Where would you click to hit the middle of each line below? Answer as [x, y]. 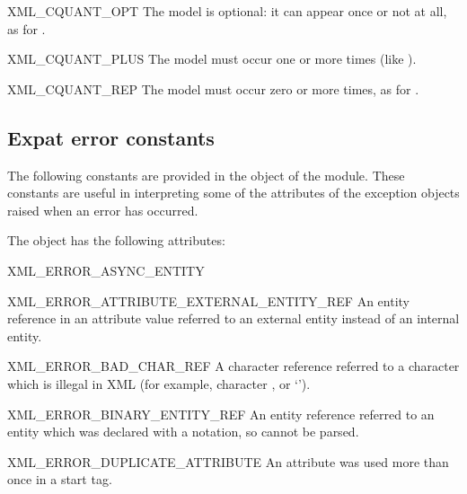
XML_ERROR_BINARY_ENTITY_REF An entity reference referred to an [221, 414]
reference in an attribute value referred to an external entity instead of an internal [233, 318]
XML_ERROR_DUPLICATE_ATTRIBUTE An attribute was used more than [228, 461]
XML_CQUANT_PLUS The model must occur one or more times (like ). [212, 59]
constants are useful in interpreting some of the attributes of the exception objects [233, 193]
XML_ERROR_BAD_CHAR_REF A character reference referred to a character [233, 366]
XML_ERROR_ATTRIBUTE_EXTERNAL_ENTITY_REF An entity [209, 300]
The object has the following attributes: [116, 240]
